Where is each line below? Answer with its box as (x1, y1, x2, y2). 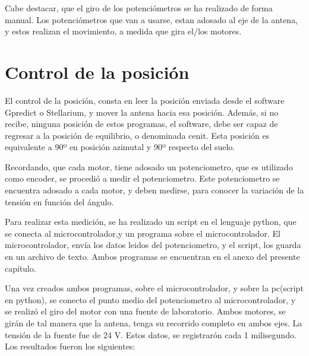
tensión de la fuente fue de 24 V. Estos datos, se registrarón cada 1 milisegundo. (5, 328, 297, 341)
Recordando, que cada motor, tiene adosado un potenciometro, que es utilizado (5, 160, 293, 173)
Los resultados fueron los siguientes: (5, 340, 135, 352)
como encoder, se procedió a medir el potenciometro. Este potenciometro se (5, 172, 280, 185)
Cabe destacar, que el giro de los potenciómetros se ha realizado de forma (5, 2, 273, 14)
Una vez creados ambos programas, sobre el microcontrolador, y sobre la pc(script (5, 282, 304, 294)
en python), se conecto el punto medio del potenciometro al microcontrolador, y (5, 293, 296, 306)
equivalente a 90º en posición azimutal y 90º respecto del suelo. (5, 141, 235, 153)
